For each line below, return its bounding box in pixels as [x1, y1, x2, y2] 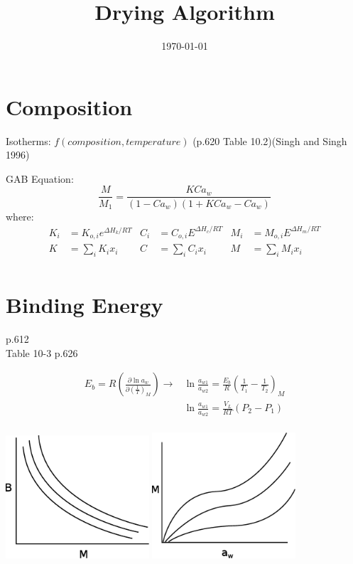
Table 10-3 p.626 [6, 345, 78, 360]
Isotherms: [6, 133, 51, 148]
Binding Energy [6, 290, 163, 319]
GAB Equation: [6, 171, 74, 186]
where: [6, 208, 34, 223]
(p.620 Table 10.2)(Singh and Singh [192, 133, 347, 148]
